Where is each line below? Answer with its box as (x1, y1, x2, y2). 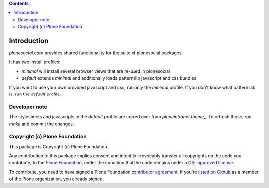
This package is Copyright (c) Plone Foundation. (9, 143, 109, 149)
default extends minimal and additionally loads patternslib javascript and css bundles (21, 75, 197, 81)
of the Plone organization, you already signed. (9, 176, 104, 182)
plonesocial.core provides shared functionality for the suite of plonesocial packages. (9, 50, 183, 56)
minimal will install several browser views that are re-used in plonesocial (21, 68, 170, 74)
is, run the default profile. (9, 91, 62, 97)
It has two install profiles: (9, 59, 61, 65)
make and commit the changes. (9, 121, 74, 127)
